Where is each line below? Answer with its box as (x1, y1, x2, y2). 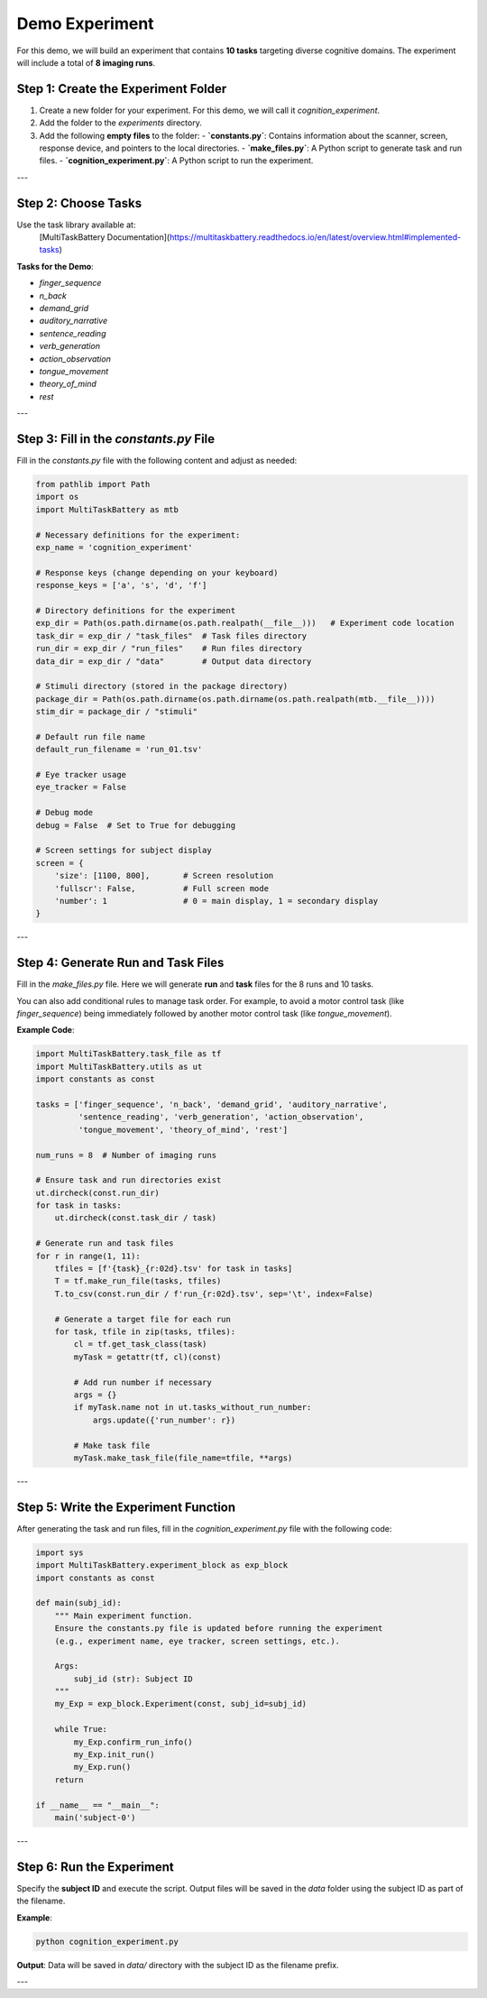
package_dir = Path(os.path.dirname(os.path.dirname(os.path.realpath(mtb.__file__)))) (35, 694, 436, 704)
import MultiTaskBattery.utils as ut (35, 1061, 203, 1072)
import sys (35, 1547, 84, 1558)
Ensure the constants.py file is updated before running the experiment (54, 1624, 383, 1634)
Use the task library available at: (16, 219, 136, 230)
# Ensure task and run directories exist (35, 1175, 222, 1185)
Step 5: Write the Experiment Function (16, 1499, 236, 1515)
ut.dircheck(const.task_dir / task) (54, 1213, 216, 1223)
